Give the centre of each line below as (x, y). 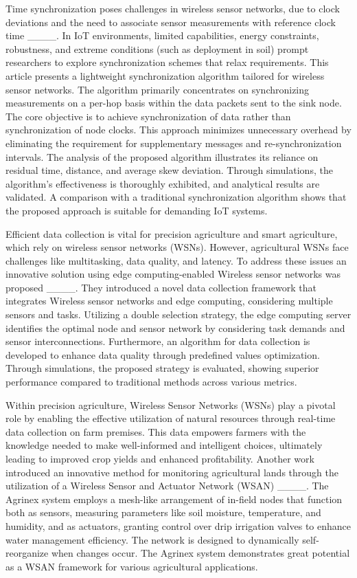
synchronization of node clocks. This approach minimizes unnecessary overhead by (178, 130)
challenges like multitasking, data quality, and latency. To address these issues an (176, 260)
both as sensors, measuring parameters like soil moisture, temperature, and (163, 512)
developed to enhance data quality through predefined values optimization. (163, 354)
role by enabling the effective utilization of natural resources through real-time (171, 418)
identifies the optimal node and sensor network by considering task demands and (175, 327)
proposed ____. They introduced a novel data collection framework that (161, 287)
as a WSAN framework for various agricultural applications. (132, 566)
